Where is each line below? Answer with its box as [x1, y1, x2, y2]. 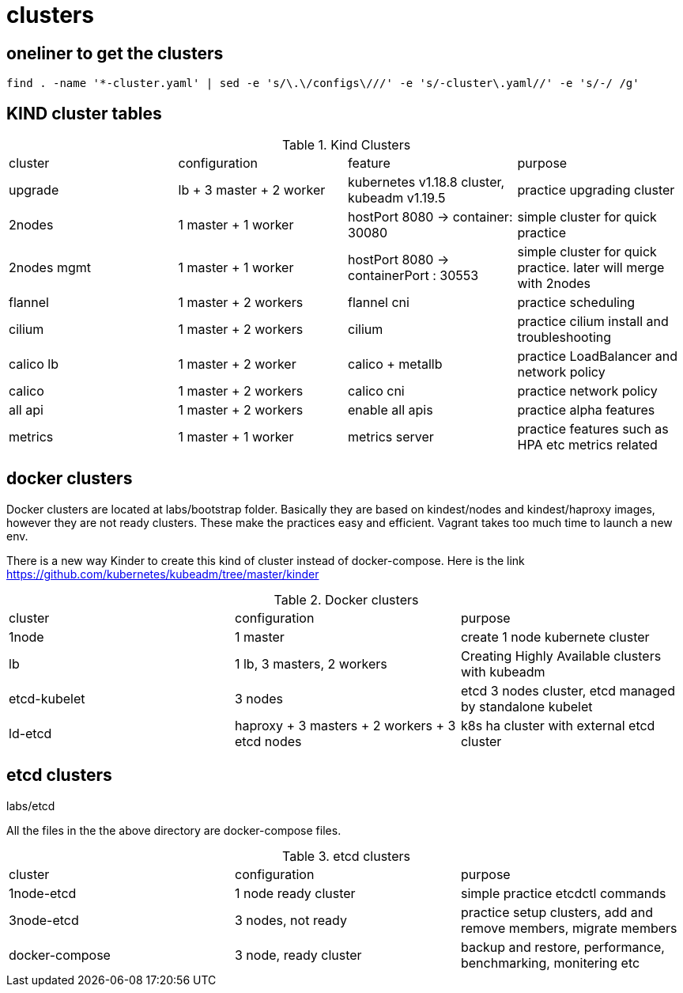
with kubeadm [460, 663, 545, 680]
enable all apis [348, 402, 433, 419]
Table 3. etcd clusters [282, 847, 410, 864]
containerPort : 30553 [348, 267, 479, 284]
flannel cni [348, 294, 409, 311]
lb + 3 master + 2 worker [178, 182, 326, 199]
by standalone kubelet [460, 698, 593, 714]
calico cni [348, 383, 405, 400]
